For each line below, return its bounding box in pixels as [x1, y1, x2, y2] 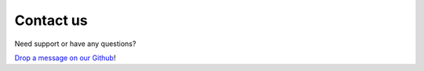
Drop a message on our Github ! [14, 53, 116, 62]
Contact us [14, 12, 88, 29]
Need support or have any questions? [14, 39, 137, 48]
